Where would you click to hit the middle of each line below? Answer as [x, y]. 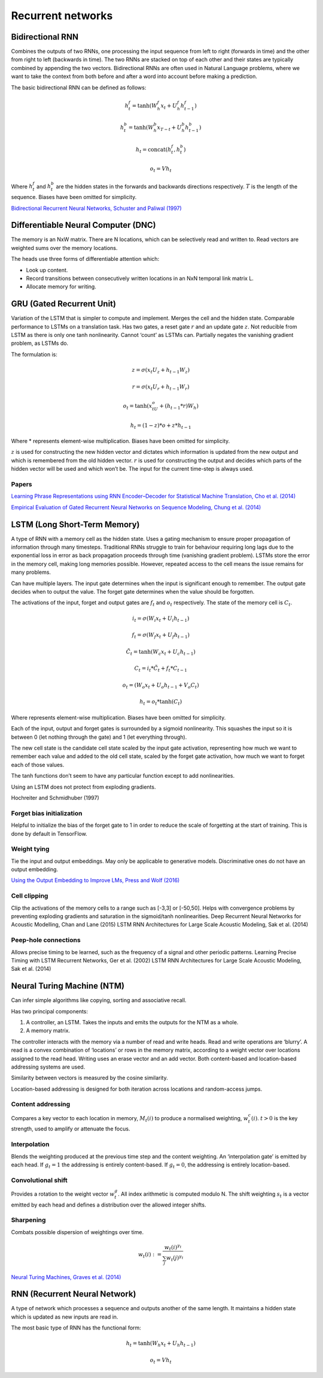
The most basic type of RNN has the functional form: [76, 1328]
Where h [22, 186]
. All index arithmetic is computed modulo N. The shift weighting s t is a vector [213, 1195]
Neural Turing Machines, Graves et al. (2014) [66, 1277]
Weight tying [30, 849]
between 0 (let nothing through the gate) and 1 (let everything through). [99, 737]
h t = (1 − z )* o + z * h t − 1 [161, 426]
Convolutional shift [39, 1180]
